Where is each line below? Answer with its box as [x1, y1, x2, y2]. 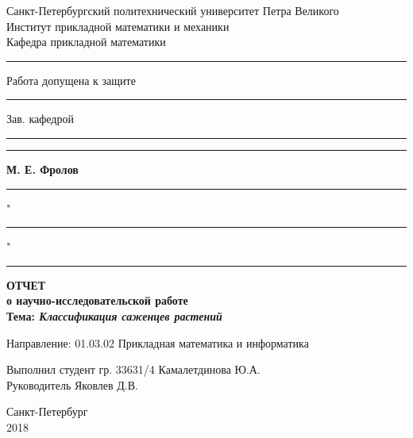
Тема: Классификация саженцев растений [6, 307, 222, 324]
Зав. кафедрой [6, 110, 74, 127]
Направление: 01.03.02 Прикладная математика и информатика [6, 334, 309, 351]
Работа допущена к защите [6, 71, 136, 88]
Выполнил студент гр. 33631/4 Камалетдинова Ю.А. [6, 361, 261, 378]
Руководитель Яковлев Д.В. [6, 376, 138, 393]
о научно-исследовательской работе [6, 292, 188, 309]
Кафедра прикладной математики [6, 33, 166, 50]
